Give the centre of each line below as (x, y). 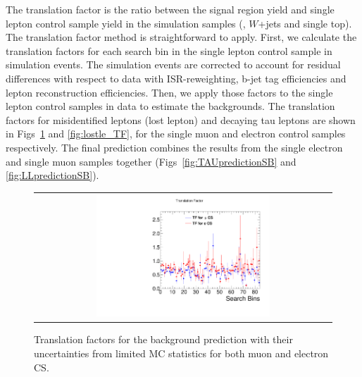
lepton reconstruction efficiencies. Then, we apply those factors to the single (169, 92)
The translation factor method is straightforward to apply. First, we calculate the (181, 37)
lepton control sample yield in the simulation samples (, (126, 23)
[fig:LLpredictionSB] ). (52, 175)
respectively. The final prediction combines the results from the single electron (174, 147)
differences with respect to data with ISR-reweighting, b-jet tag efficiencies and (176, 78)
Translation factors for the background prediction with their (163, 339)
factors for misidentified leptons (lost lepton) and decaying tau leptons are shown (181, 119)
